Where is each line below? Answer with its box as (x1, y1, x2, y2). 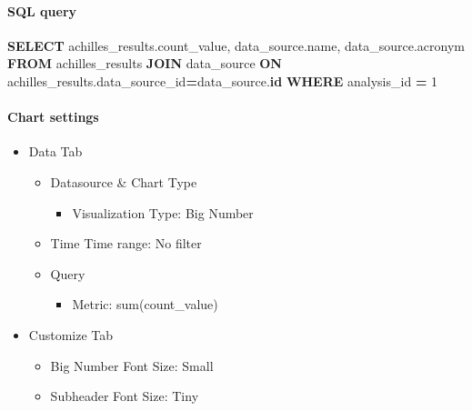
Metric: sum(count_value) (72, 295, 218, 314)
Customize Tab (28, 325, 114, 344)
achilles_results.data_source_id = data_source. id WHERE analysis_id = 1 (7, 71, 438, 90)
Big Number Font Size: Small (50, 356, 214, 375)
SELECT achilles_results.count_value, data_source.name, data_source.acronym (7, 35, 466, 55)
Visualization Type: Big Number (72, 203, 254, 222)
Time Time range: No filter (50, 234, 202, 253)
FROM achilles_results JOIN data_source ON (7, 54, 282, 73)
